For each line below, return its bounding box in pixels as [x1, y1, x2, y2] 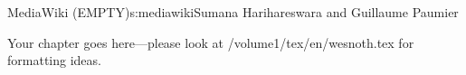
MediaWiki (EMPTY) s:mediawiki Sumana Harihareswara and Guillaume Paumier [7, 3, 459, 21]
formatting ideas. [7, 51, 101, 70]
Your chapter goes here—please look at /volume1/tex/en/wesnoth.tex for [7, 33, 414, 52]
